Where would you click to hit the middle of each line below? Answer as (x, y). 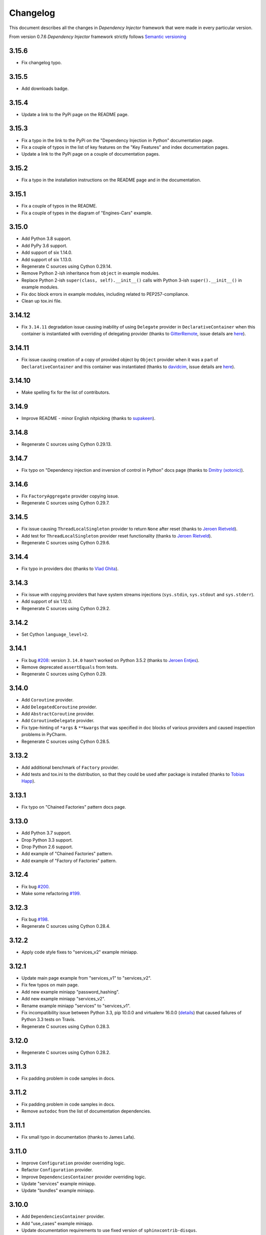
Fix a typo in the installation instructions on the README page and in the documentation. (111, 180)
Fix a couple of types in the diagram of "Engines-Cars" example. (87, 213)
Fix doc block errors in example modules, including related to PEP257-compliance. (105, 294)
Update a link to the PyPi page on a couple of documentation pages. (91, 154)
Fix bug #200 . (36, 886)
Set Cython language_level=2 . (55, 634)
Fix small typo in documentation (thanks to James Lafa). (78, 1137)
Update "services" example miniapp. (59, 1184)
